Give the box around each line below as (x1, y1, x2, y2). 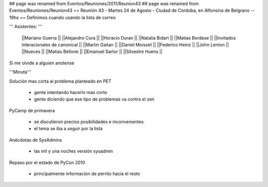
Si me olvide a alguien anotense (9, 60, 74, 66)
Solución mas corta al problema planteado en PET (9, 78, 112, 84)
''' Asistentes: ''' (9, 24, 42, 30)
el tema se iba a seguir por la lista (34, 126, 103, 132)
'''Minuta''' (9, 69, 32, 75)
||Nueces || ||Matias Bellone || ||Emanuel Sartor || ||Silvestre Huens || (21, 48, 163, 54)
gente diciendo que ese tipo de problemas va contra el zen (34, 96, 155, 102)
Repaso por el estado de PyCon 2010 (9, 159, 85, 165)
